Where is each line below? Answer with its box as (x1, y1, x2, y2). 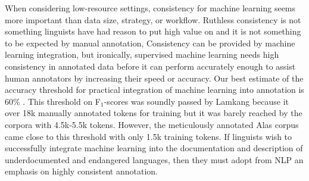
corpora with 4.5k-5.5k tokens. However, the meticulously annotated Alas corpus (5, 118, 299, 130)
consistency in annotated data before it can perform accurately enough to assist (5, 60, 296, 72)
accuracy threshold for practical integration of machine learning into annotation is (5, 83, 304, 96)
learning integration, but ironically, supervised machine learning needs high (5, 48, 279, 61)
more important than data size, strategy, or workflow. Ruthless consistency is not (5, 13, 301, 26)
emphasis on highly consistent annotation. (5, 165, 158, 177)
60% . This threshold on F (5, 95, 101, 107)
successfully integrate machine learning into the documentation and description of (5, 142, 303, 154)
